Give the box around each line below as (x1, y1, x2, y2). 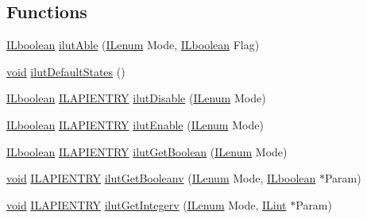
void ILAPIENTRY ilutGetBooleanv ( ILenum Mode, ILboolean (6, 170, 316, 186)
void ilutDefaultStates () (6, 63, 126, 79)
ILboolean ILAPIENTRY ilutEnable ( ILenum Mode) (6, 116, 264, 133)
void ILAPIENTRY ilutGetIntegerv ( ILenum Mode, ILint (6, 196, 287, 213)
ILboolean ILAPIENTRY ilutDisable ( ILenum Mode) (6, 90, 266, 106)
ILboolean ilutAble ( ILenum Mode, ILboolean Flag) (6, 36, 260, 53)
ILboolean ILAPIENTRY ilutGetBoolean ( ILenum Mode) (6, 143, 288, 159)
